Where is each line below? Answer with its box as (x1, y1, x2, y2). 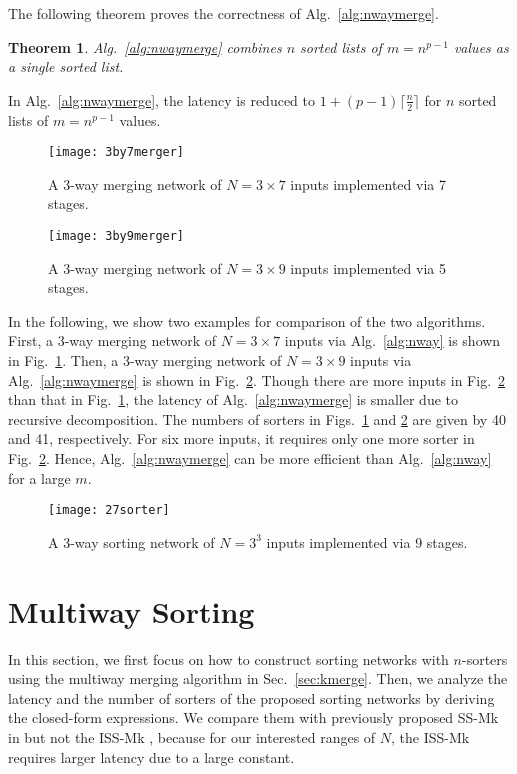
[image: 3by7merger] (48, 145, 185, 160)
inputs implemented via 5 (290, 257, 446, 278)
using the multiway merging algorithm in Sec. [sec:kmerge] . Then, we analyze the (8, 668, 508, 689)
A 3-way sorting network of (48, 531, 215, 552)
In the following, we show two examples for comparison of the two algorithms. (8, 310, 486, 331)
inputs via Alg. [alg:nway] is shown (284, 330, 501, 351)
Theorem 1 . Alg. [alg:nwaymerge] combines (8, 36, 282, 57)
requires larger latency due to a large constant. (8, 746, 295, 767)
